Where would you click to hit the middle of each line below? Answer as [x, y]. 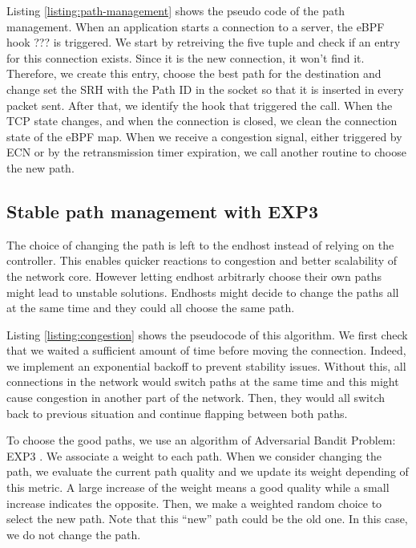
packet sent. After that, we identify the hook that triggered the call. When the [200, 105]
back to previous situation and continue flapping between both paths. [177, 413]
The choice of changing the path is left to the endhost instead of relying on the [200, 244]
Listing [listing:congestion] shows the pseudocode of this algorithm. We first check [207, 334]
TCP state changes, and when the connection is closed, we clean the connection [202, 121]
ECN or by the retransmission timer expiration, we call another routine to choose [206, 152]
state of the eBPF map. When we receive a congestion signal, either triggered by [204, 136]
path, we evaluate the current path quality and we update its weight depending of [208, 471]
